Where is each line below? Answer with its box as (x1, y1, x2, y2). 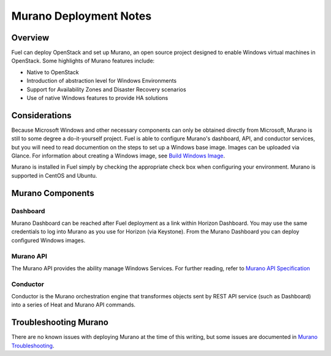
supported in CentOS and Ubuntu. (11, 172, 97, 179)
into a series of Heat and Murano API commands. (11, 301, 136, 309)
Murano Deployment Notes (11, 9, 152, 23)
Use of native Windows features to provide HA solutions (26, 94, 169, 102)
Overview (11, 32, 50, 43)
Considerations (11, 110, 72, 121)
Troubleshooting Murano (11, 317, 108, 328)
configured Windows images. (11, 237, 86, 244)
